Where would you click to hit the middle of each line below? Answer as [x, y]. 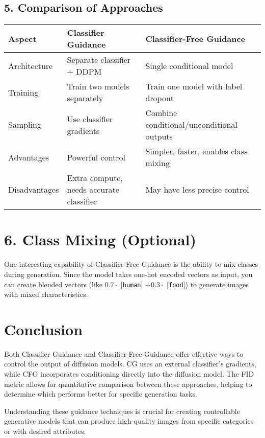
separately [85, 98]
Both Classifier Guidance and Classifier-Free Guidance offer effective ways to [124, 353]
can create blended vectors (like [54, 284]
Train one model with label [194, 86]
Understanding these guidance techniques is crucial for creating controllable [122, 411]
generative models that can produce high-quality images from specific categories [129, 421]
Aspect [22, 38]
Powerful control [96, 157]
